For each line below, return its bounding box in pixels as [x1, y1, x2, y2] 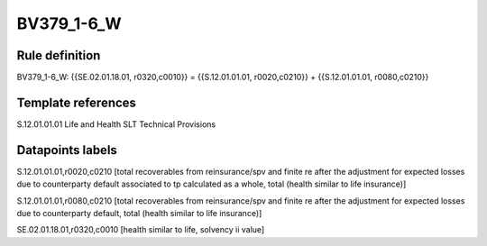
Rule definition [16, 48, 101, 63]
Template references [16, 95, 137, 110]
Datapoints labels [16, 142, 117, 158]
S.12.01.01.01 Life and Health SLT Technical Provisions [16, 118, 216, 130]
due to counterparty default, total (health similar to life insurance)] [16, 208, 262, 219]
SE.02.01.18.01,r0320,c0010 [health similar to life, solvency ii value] [16, 224, 265, 235]
